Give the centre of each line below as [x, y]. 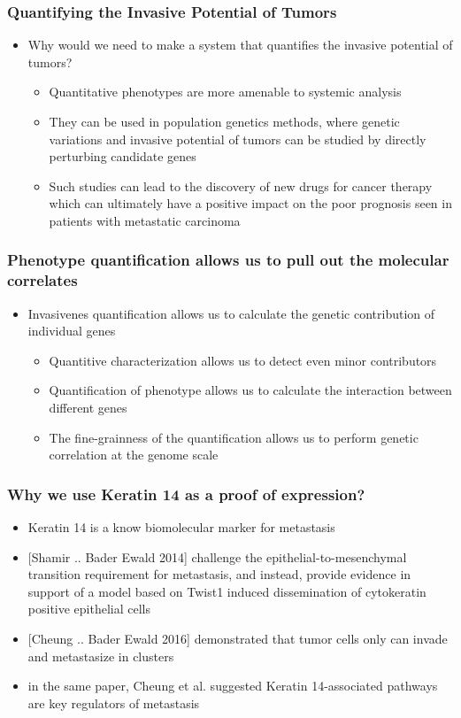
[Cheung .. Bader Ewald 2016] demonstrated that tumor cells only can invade [238, 639]
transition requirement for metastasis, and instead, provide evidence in [219, 574]
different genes [88, 408]
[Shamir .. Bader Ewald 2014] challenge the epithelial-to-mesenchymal [217, 556]
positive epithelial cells [89, 609]
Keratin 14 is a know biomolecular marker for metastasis [181, 527]
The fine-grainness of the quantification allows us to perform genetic [234, 437]
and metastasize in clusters [101, 656]
